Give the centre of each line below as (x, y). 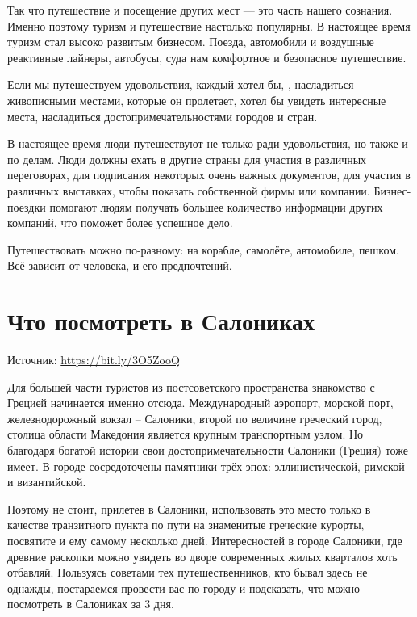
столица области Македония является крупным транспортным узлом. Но (186, 434)
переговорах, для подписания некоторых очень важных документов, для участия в (209, 175)
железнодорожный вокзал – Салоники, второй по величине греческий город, (195, 418)
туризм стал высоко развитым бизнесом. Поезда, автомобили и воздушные (191, 42)
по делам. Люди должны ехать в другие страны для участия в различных (187, 159)
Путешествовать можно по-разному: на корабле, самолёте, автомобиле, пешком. (203, 249)
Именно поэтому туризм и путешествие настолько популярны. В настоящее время (209, 25)
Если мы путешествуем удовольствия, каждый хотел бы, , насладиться (181, 84)
